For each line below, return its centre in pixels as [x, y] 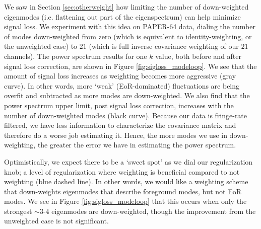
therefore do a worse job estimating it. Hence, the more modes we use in [116, 135]
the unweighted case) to [41, 46]
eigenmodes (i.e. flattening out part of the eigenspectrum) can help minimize [122, 16]
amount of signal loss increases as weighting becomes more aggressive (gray [120, 76]
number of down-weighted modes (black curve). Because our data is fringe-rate [126, 115]
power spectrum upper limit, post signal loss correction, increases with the [119, 105]
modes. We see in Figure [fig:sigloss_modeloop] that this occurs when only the [125, 201]
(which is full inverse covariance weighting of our [164, 46]
